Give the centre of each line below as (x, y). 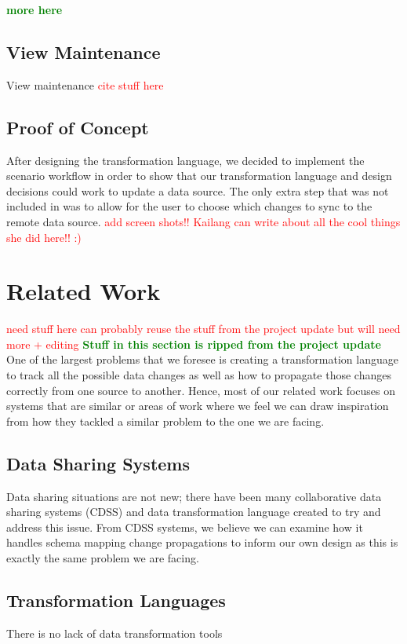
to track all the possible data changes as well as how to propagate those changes (199, 375)
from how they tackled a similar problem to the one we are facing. (165, 421)
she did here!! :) (44, 237)
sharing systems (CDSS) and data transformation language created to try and (194, 512)
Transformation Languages (116, 600)
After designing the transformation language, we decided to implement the (185, 160)
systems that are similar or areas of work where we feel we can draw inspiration (198, 406)
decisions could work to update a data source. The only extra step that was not (198, 190)
